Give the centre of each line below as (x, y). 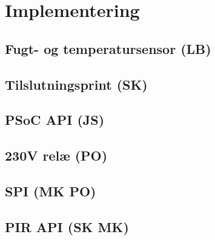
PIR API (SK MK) (67, 226)
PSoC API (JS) (55, 120)
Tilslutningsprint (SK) (76, 84)
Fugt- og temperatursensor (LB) (108, 48)
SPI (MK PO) (51, 191)
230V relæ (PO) (56, 155)
